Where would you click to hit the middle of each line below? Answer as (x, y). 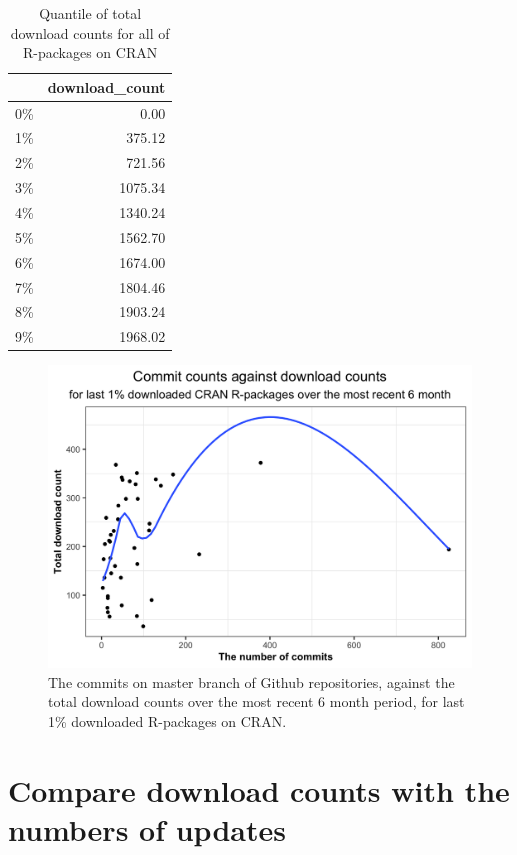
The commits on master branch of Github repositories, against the (251, 681)
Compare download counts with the (259, 789)
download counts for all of (90, 32)
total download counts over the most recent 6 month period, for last (256, 701)
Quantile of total (90, 13)
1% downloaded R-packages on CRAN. (167, 720)
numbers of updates (147, 828)
